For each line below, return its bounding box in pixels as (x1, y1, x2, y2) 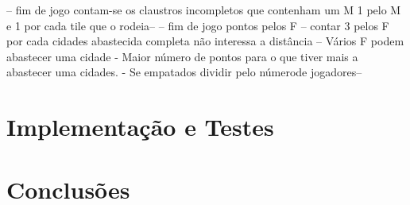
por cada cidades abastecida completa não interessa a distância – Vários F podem (6, 33, 404, 49)
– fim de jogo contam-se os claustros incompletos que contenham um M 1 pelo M (6, 2, 401, 17)
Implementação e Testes (6, 110, 274, 143)
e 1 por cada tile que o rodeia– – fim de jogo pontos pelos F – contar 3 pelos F (6, 17, 389, 33)
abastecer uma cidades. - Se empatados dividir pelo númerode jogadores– (6, 64, 362, 80)
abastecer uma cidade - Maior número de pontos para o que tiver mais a (6, 48, 358, 64)
